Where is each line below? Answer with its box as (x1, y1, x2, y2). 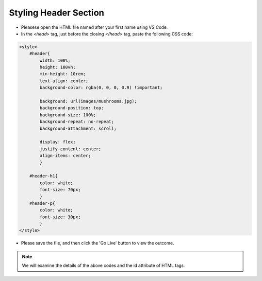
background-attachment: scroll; (39, 125, 116, 131)
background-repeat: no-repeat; (39, 119, 114, 124)
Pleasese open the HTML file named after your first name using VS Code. (21, 24, 168, 30)
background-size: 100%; (39, 112, 97, 118)
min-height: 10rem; (39, 71, 86, 77)
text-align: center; (39, 78, 89, 84)
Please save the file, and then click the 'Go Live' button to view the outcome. (21, 240, 174, 246)
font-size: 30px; (39, 214, 81, 220)
